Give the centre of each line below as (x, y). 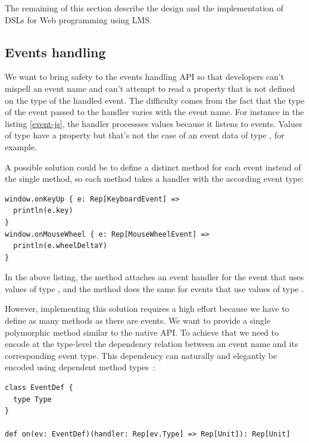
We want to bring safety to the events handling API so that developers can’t (145, 77)
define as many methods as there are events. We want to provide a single (138, 320)
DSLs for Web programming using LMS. (79, 19)
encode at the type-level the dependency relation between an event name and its (152, 344)
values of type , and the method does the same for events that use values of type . (154, 288)
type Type (32, 399)
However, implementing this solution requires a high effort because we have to (147, 309)
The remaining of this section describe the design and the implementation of (144, 8)
